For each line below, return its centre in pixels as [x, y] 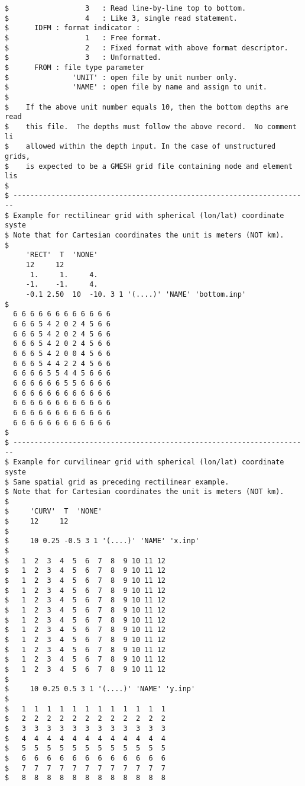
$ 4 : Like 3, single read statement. [121, 18]
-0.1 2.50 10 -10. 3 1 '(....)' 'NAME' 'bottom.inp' [136, 295]
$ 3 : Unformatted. [83, 58]
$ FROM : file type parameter [75, 67]
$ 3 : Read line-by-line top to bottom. [126, 8]
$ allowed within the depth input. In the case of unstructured [140, 147]
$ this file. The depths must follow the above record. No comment [151, 126]
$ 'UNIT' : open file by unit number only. [121, 77]
